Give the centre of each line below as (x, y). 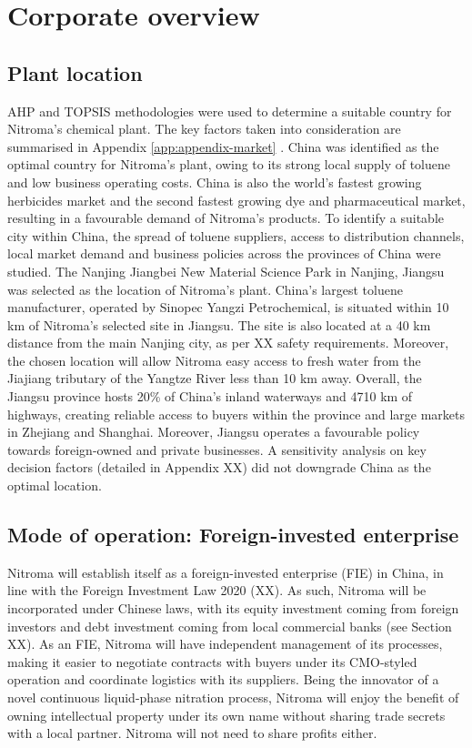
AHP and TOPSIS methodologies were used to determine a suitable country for (230, 111)
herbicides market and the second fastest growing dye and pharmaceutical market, (236, 200)
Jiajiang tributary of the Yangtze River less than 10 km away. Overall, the (215, 378)
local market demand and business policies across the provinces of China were (224, 253)
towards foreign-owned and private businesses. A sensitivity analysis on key (217, 449)
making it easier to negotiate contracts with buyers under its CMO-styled (212, 661)
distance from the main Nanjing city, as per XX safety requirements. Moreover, (228, 343)
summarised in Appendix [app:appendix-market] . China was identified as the (223, 146)
